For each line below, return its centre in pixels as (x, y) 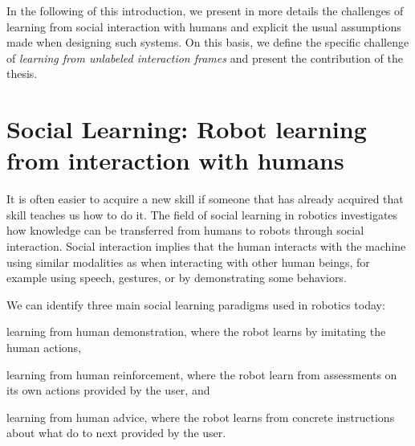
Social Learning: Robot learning (187, 129)
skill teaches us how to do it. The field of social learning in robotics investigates (202, 214)
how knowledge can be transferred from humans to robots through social (185, 230)
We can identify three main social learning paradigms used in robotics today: (196, 304)
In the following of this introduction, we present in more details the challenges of (205, 10)
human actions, (44, 348)
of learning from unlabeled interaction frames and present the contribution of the (205, 57)
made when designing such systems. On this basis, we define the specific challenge (208, 42)
